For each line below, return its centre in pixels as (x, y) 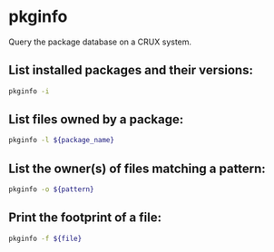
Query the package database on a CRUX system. (100, 42)
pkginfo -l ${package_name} (62, 141)
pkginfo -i (29, 91)
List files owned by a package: (96, 120)
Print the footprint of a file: (85, 218)
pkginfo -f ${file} (45, 238)
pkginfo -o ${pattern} (51, 189)
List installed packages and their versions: (131, 70)
